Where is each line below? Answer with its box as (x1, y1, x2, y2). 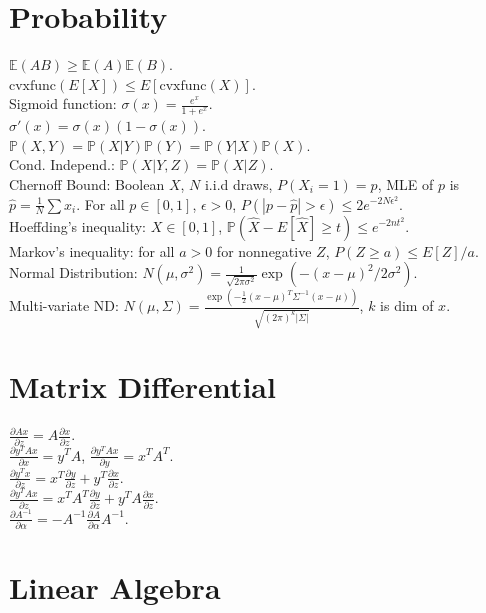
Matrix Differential (9, 366, 276, 407)
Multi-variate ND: (9, 295, 119, 316)
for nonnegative (216, 240, 312, 261)
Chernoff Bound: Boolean (9, 173, 165, 194)
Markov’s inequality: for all (9, 240, 175, 261)
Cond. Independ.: (9, 154, 115, 175)
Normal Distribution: (9, 262, 138, 283)
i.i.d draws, (204, 173, 273, 194)
